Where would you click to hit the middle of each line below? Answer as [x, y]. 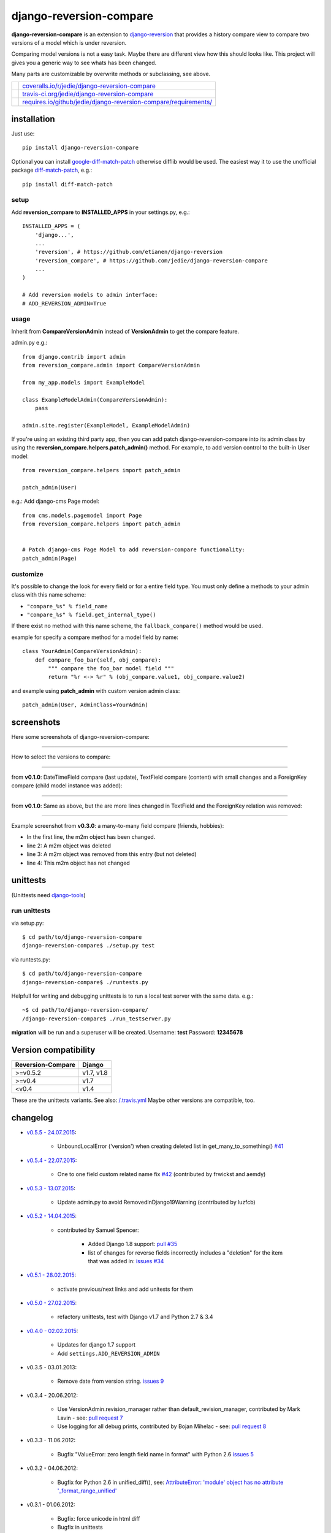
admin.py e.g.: [29, 343]
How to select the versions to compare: [61, 757]
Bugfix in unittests [80, 1527]
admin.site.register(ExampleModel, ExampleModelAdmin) [106, 425]
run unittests [31, 911]
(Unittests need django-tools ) [48, 895]
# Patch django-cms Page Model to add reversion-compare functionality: [134, 550]
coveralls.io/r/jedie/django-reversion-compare [89, 86]
